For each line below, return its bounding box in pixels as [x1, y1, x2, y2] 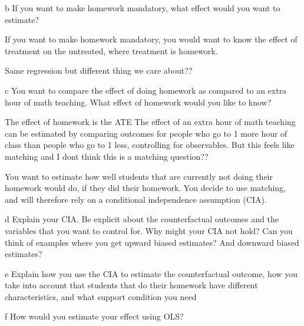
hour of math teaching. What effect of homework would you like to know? [5, 96, 272, 108]
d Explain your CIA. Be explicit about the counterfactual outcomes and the [5, 213, 279, 225]
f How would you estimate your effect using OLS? [5, 310, 184, 322]
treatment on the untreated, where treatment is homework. [5, 44, 218, 57]
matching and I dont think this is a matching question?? [5, 150, 209, 162]
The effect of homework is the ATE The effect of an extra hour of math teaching [5, 116, 296, 128]
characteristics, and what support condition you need [5, 290, 197, 302]
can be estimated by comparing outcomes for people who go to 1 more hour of [5, 127, 288, 139]
